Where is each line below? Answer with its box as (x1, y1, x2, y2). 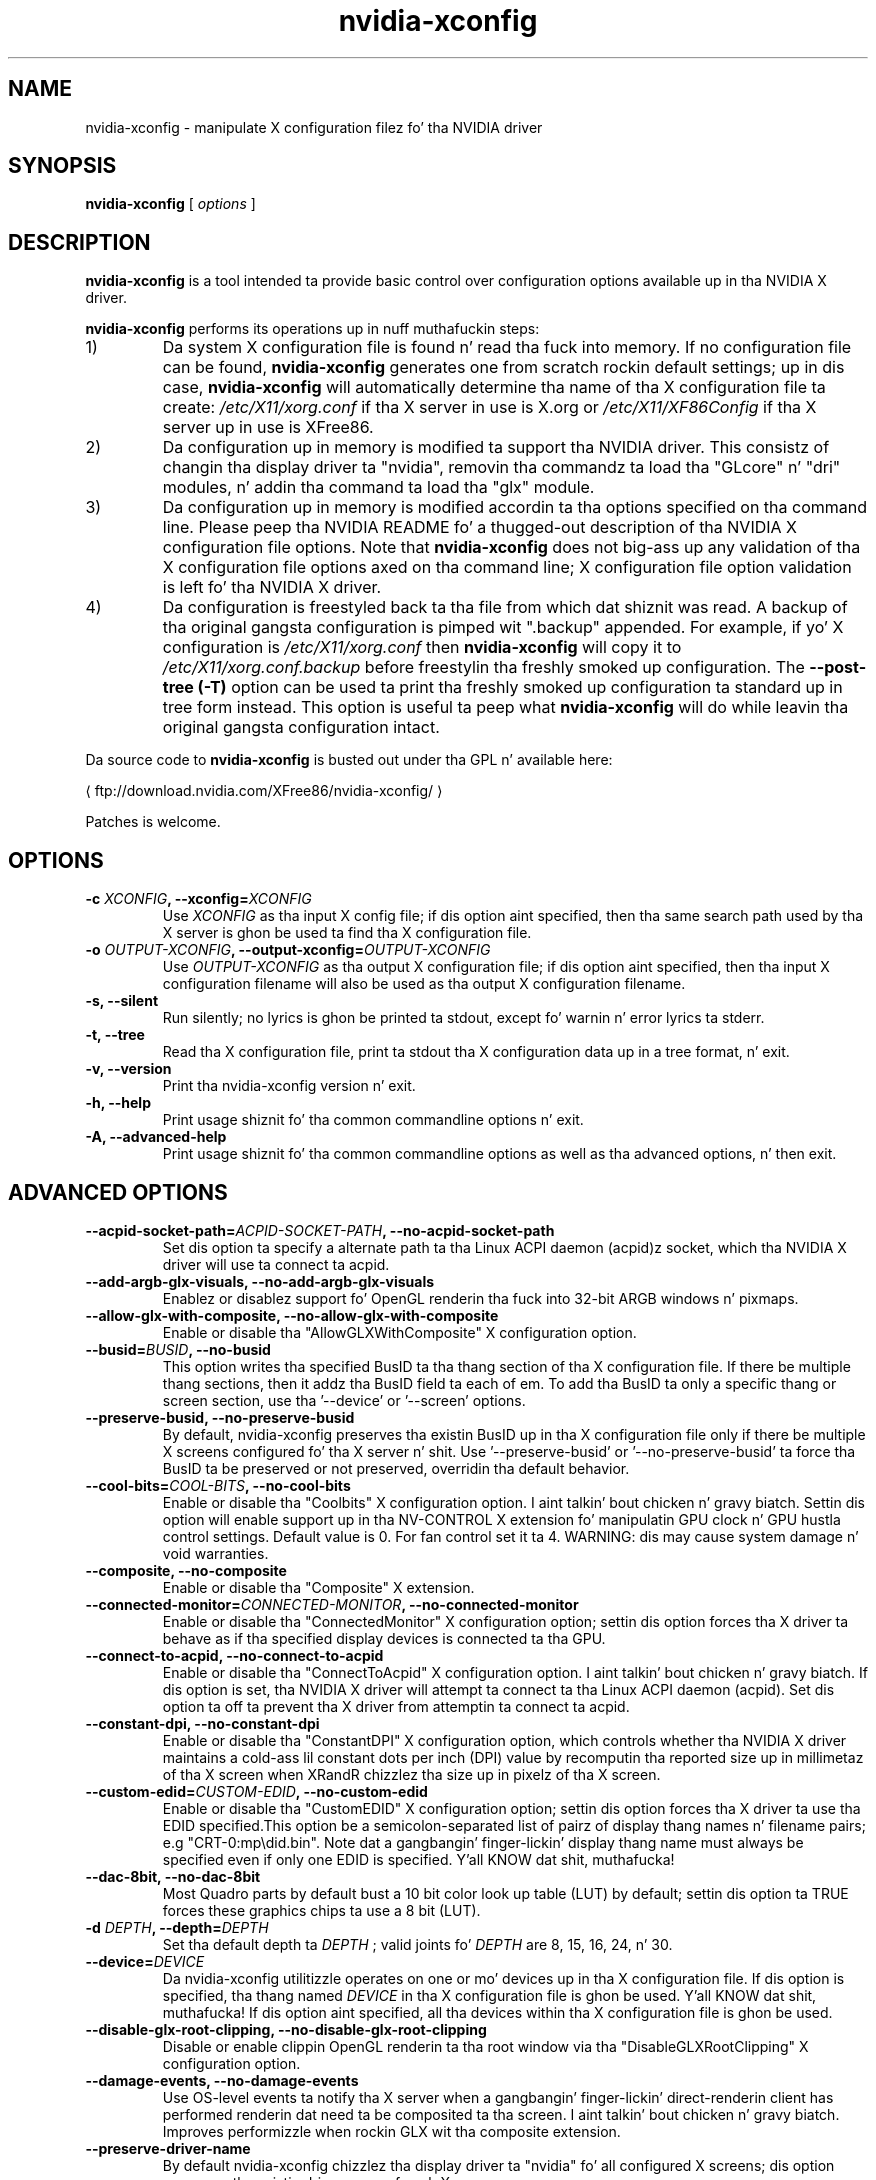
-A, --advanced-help (85, 1128, 227, 1146)
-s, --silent (85, 992, 159, 1010)
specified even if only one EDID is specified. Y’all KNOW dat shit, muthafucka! (162, 1850, 675, 1868)
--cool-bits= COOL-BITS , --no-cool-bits (85, 1476, 351, 1494)
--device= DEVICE (85, 1952, 205, 1970)
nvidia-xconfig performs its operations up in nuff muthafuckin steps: (85, 320, 540, 338)
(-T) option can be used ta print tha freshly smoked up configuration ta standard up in (197, 677, 843, 698)
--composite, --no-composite (85, 1561, 287, 1579)
